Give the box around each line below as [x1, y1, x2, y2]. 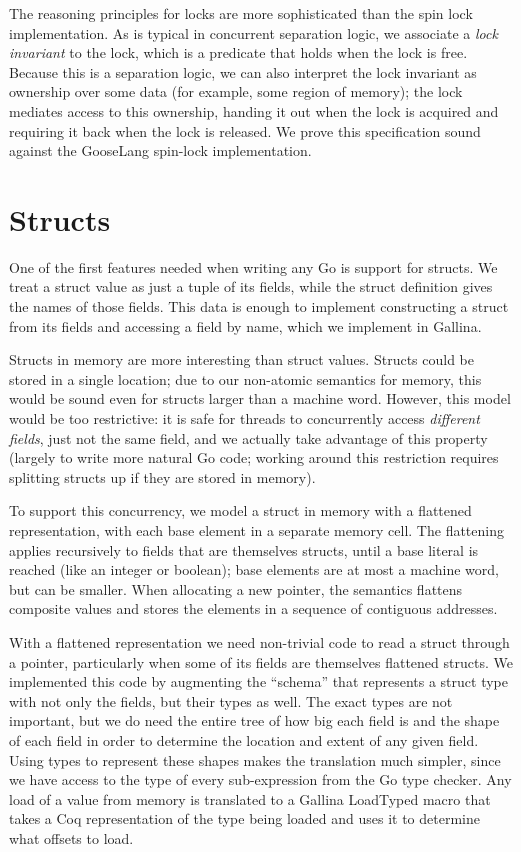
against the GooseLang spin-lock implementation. [9, 140, 312, 161]
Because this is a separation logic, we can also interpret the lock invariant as [9, 61, 477, 82]
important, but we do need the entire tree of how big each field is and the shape [9, 710, 500, 731]
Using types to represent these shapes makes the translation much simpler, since [9, 749, 501, 770]
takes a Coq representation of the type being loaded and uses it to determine [9, 808, 480, 829]
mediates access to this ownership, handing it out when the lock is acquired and [9, 100, 499, 121]
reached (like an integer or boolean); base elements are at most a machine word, [9, 559, 499, 580]
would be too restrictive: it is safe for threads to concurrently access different [9, 408, 480, 429]
